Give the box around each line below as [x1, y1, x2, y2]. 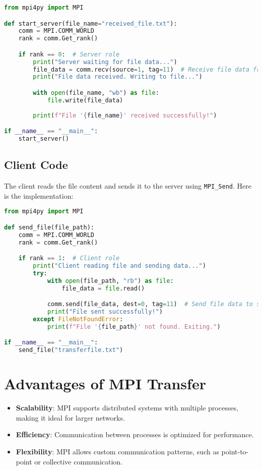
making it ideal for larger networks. [16, 412, 125, 423]
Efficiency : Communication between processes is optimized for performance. [16, 429, 254, 440]
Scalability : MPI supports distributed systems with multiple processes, [16, 402, 238, 413]
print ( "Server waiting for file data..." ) [33, 58, 177, 66]
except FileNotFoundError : [33, 315, 123, 323]
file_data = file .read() [61, 284, 145, 292]
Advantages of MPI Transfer [4, 373, 206, 394]
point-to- [221, 446, 249, 456]
